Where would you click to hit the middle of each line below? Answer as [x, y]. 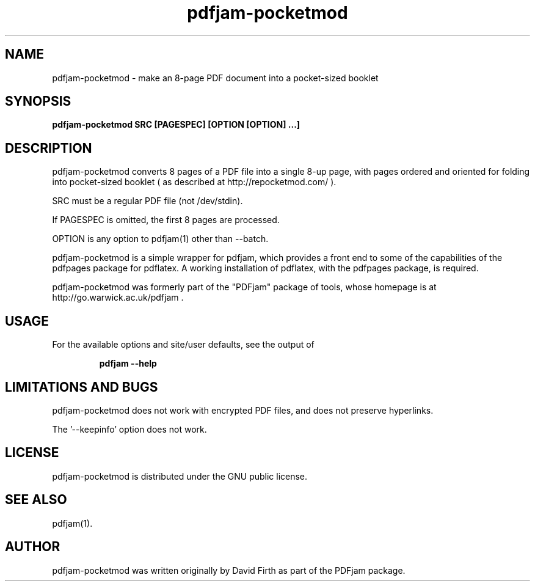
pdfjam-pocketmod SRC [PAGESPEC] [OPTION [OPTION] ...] [176, 125]
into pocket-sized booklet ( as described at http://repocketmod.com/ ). [194, 182]
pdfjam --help [128, 364]
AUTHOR [33, 547]
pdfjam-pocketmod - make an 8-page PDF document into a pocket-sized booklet [215, 78]
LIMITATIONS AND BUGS [82, 387]
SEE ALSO [36, 500]
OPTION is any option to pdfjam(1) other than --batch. [160, 239]
